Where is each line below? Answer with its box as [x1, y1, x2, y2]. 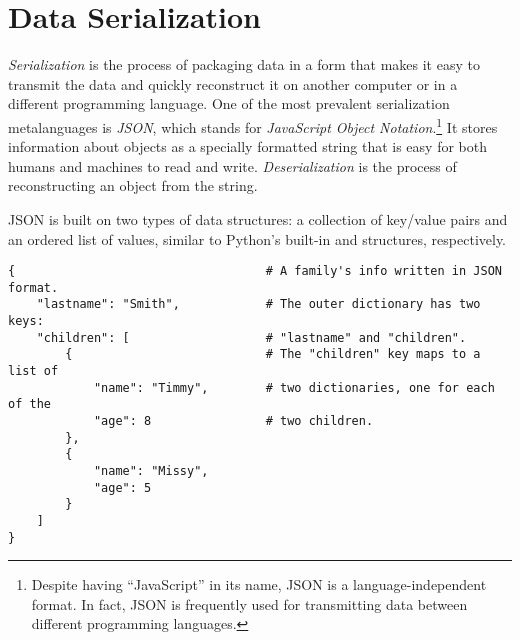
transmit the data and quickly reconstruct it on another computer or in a [8, 73, 458, 94]
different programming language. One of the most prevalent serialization [8, 93, 450, 114]
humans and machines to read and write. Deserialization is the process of [8, 155, 457, 176]
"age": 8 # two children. [93, 414, 374, 429]
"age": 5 [93, 480, 152, 495]
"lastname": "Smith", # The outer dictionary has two [36, 297, 481, 312]
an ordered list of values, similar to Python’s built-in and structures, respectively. [8, 228, 507, 249]
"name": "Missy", [93, 464, 209, 478]
